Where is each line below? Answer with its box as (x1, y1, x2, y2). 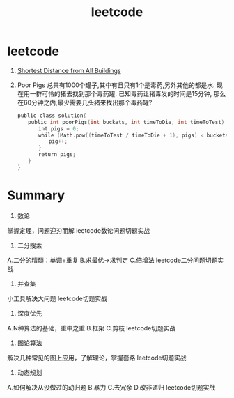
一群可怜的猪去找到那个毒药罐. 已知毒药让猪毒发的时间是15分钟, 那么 (29, 89, 226, 98)
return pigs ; (38, 151, 77, 158)
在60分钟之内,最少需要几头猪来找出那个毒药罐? (17, 98, 153, 107)
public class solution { (17, 112, 87, 119)
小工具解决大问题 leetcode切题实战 (7, 294, 108, 303)
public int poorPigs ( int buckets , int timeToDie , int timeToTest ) (27, 118, 225, 125)
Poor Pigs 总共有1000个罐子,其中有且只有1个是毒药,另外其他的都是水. (17, 81, 215, 89)
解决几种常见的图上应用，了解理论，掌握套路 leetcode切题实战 (7, 353, 187, 362)
